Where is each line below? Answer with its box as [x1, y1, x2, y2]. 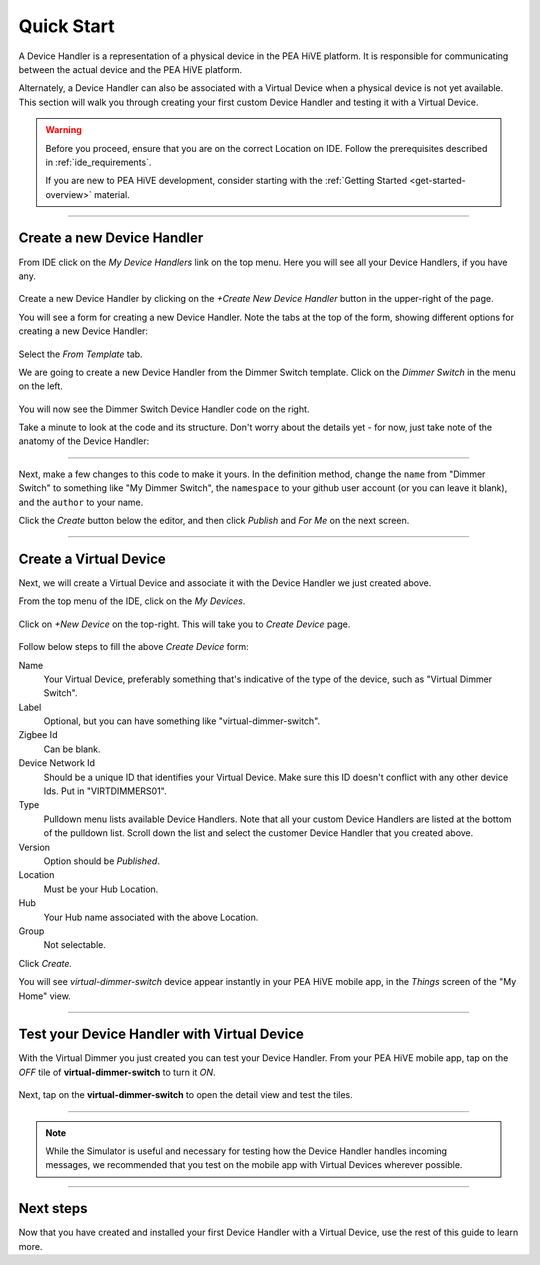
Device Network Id [18, 757, 95, 769]
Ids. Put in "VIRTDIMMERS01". [43, 785, 167, 797]
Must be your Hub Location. [43, 883, 159, 895]
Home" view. [18, 990, 72, 1002]
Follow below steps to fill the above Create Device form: [18, 641, 249, 653]
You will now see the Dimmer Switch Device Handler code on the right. [18, 403, 310, 415]
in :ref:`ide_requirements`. [45, 156, 152, 168]
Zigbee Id [18, 729, 58, 741]
